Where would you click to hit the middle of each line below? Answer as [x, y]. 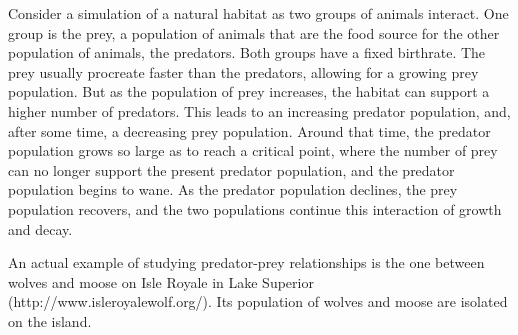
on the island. [50, 320]
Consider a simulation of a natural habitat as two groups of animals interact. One [258, 13]
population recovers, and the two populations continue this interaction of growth [255, 208]
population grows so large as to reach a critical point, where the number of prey [253, 150]
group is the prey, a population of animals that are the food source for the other [254, 32]
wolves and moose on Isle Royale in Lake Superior [161, 281]
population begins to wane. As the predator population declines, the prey [233, 189]
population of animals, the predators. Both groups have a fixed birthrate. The [247, 52]
